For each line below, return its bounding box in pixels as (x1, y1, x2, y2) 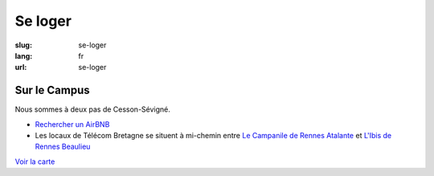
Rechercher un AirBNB (35, 119, 110, 129)
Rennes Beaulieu (35, 141, 91, 152)
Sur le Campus (14, 84, 90, 97)
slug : (14, 40, 32, 50)
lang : (14, 51, 33, 60)
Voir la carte (14, 157, 55, 166)
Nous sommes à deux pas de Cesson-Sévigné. (14, 104, 170, 114)
